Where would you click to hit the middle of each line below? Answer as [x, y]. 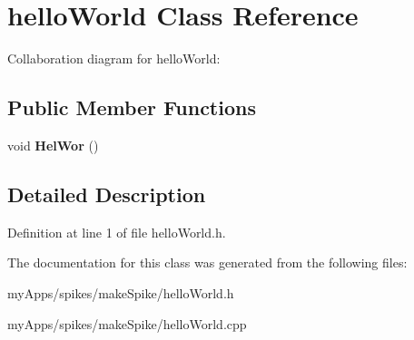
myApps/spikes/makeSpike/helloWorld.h [121, 292]
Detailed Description [107, 194]
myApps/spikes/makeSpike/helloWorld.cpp [127, 323]
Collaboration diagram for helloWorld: [114, 58]
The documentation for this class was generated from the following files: [207, 262]
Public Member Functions [132, 107]
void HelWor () [53, 145]
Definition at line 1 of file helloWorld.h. [117, 232]
